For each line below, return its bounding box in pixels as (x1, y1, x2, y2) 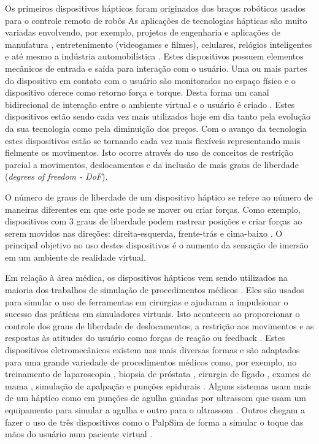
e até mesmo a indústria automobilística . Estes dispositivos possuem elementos (5, 50, 304, 63)
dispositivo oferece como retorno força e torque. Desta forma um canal (5, 86, 269, 99)
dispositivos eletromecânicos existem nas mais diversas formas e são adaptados (5, 343, 300, 356)
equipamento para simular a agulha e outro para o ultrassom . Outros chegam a (5, 404, 305, 416)
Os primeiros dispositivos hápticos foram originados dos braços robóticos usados (5, 2, 306, 14)
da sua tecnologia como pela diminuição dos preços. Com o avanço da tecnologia (5, 121, 307, 134)
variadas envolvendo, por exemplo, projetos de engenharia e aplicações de (5, 26, 280, 39)
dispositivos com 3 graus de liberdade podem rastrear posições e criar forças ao (5, 215, 302, 228)
